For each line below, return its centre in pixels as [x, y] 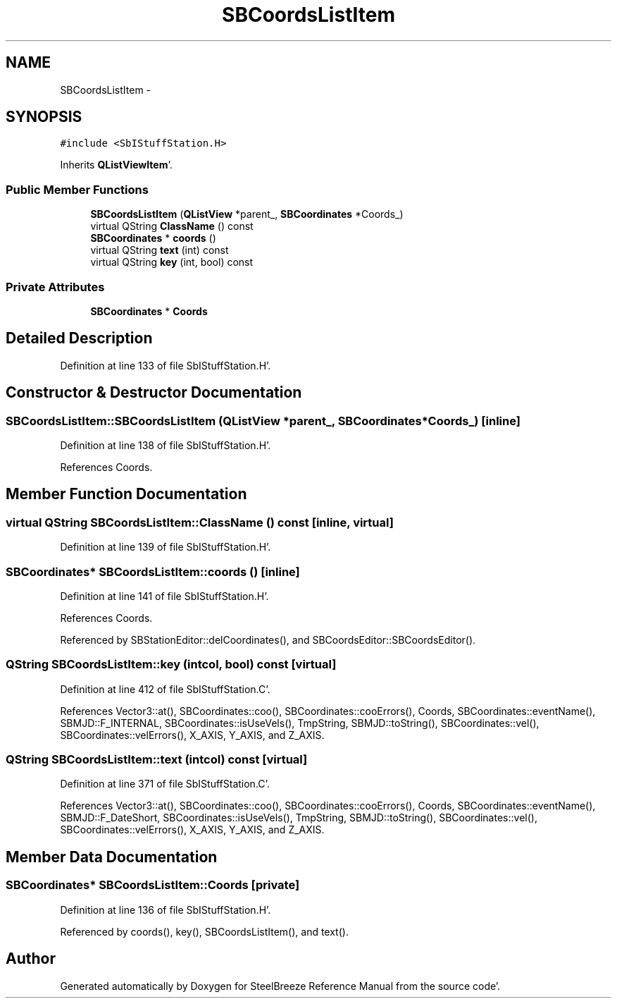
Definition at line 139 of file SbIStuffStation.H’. [166, 547]
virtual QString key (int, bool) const [172, 262]
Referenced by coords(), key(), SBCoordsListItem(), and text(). [204, 931]
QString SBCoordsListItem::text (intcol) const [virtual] [157, 760]
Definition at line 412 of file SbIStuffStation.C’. [165, 689]
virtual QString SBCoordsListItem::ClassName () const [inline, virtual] [200, 522]
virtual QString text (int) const [160, 250]
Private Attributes [55, 287]
